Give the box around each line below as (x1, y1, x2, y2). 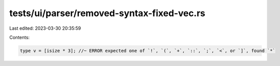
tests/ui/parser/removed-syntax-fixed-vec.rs (9, 8, 205, 19)
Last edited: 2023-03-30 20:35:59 (9, 25, 81, 31)
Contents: (9, 34, 30, 40)
